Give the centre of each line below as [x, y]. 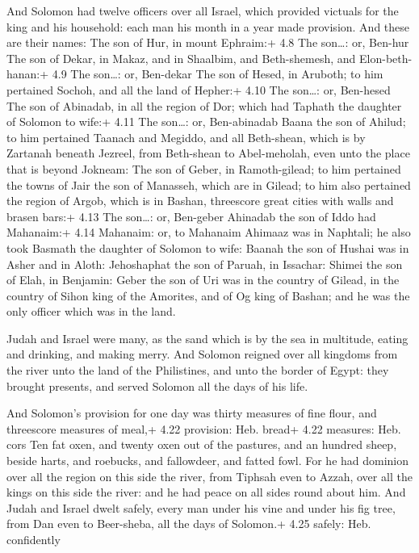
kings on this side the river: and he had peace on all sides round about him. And [206, 492]
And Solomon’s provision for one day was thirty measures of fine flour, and [192, 413]
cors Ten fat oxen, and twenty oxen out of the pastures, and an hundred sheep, [202, 444]
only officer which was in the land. [91, 311]
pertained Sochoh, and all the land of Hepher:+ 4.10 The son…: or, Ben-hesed [199, 89]
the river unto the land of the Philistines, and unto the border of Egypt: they [198, 370]
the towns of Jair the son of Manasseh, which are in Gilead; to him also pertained [209, 184]
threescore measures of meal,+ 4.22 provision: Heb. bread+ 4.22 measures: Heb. [204, 428]
